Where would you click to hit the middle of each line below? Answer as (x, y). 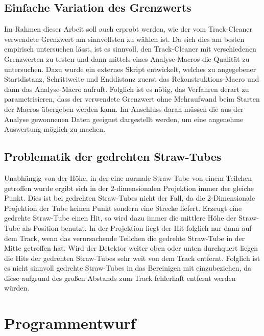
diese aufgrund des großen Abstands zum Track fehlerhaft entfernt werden (120, 278)
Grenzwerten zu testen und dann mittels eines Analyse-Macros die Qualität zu (127, 58)
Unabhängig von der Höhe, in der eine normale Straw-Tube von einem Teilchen (128, 177)
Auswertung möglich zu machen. (55, 129)
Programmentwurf (70, 323)
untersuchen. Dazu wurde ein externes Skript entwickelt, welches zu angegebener (130, 69)
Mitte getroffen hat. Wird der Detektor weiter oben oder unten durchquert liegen (131, 248)
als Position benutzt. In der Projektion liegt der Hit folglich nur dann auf (137, 227)
